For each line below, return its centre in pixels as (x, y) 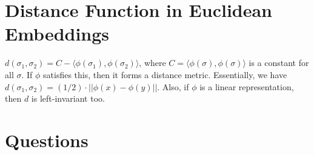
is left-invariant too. (68, 98)
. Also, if (173, 86)
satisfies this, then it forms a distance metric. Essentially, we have (165, 74)
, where (152, 63)
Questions (47, 140)
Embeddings (57, 34)
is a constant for (279, 63)
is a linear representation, (247, 86)
